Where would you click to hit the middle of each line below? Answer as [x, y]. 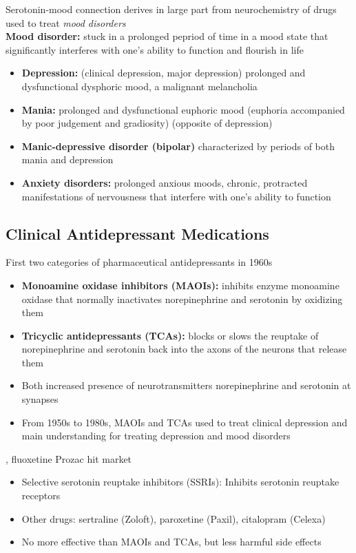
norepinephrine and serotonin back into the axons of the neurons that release [184, 349]
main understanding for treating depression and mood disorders [156, 436]
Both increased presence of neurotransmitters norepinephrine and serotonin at [186, 385]
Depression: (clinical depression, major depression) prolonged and [164, 73]
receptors [41, 495]
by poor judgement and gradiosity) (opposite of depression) [147, 123]
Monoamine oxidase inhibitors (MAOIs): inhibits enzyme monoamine [180, 285]
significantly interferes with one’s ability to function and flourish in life [155, 49]
